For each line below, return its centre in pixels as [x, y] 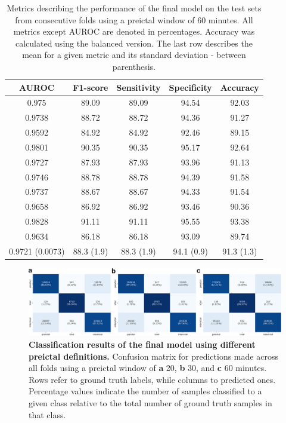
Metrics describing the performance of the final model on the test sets [134, 8]
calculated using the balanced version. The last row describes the [134, 43]
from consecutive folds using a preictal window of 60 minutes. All [134, 19]
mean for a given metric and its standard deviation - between [134, 55]
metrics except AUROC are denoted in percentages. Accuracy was [134, 31]
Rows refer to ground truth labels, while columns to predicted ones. [152, 379]
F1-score [91, 87]
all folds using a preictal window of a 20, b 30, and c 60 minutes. [148, 368]
